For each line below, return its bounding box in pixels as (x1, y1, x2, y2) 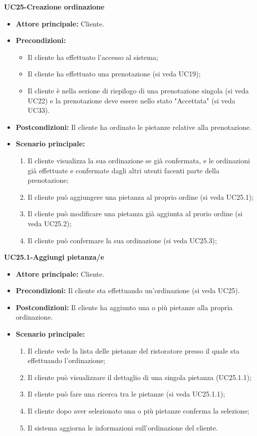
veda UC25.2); (27, 218, 72, 228)
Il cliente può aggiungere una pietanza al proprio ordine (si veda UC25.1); (27, 191, 254, 202)
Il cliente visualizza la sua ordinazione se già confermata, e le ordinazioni (27, 155, 250, 165)
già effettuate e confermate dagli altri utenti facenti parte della (27, 165, 220, 175)
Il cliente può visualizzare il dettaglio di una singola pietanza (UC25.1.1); (27, 372, 252, 382)
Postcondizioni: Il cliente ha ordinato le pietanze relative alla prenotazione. (15, 121, 252, 132)
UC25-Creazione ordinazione (4, 1, 105, 11)
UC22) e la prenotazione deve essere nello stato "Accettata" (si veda (27, 95, 236, 105)
